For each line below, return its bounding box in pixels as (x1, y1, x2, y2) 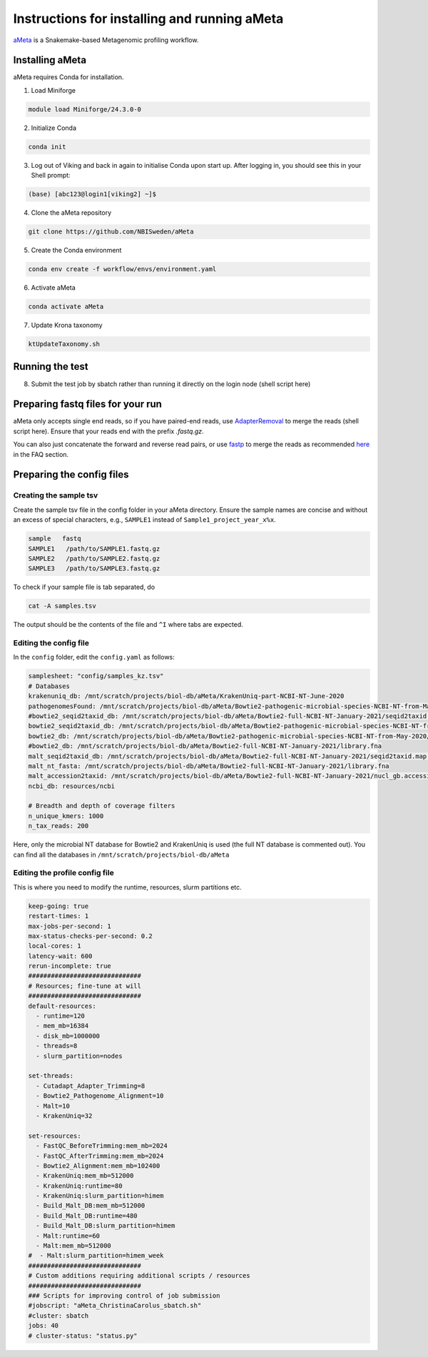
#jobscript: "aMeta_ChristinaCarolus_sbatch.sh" (28, 1301, 202, 1310)
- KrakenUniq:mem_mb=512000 (36, 1171, 134, 1180)
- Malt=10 (36, 1101, 71, 1110)
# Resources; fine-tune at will (28, 982, 142, 990)
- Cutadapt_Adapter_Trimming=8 (36, 1081, 146, 1090)
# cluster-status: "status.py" (28, 1331, 138, 1340)
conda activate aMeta (28, 303, 104, 311)
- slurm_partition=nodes (36, 1051, 123, 1060)
